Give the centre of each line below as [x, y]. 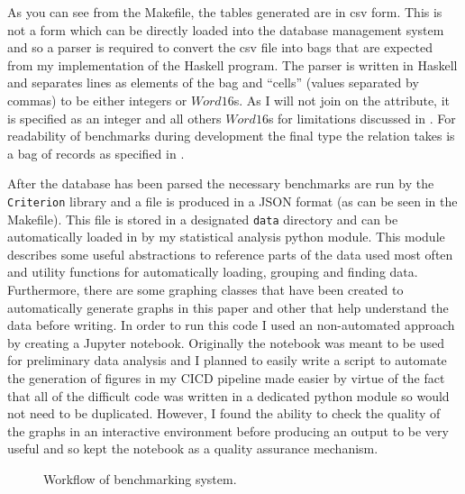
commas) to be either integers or [97, 100]
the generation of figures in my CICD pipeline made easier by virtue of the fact [226, 378]
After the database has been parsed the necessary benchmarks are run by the [221, 183]
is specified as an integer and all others [114, 118]
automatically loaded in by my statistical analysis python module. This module [226, 237]
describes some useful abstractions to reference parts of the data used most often [230, 254]
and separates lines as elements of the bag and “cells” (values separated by [213, 82]
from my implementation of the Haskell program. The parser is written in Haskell [232, 64]
